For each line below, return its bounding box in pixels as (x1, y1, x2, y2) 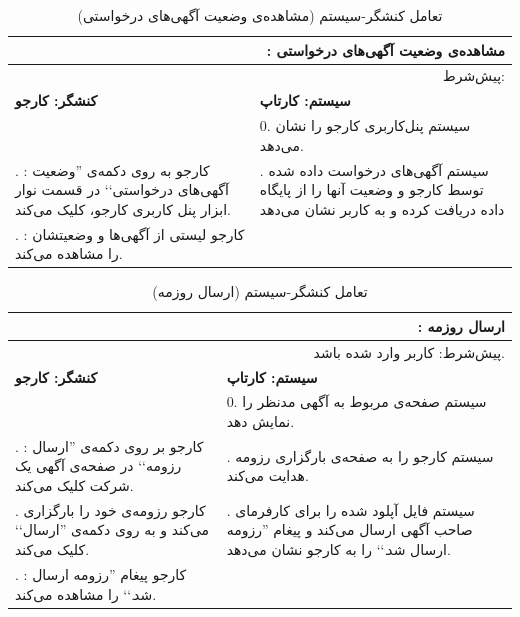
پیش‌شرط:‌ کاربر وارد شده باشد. (313, 341, 505, 362)
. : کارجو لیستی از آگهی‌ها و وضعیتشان (15, 223, 245, 244)
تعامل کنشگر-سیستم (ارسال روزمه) (152, 281, 368, 302)
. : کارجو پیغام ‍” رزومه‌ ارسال (15, 563, 187, 584)
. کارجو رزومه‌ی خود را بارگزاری (15, 499, 206, 520)
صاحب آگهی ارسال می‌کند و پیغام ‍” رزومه (226, 519, 473, 540)
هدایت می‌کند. (226, 465, 309, 486)
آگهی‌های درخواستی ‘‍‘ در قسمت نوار (15, 179, 229, 200)
